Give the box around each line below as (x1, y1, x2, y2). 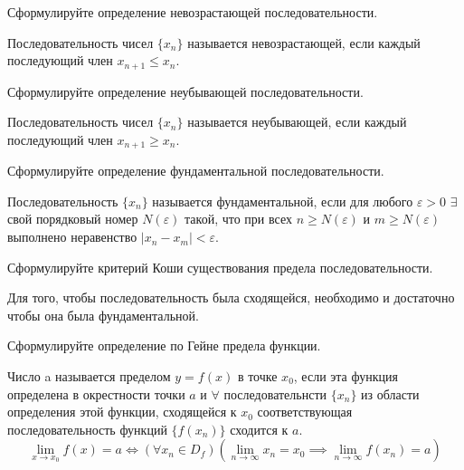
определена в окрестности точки (7, 384, 185, 403)
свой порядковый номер (7, 209, 138, 228)
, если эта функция (293, 367, 398, 386)
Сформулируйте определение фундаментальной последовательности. (7, 161, 384, 180)
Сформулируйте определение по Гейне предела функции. (7, 336, 321, 355)
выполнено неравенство (7, 227, 137, 246)
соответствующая (257, 402, 353, 421)
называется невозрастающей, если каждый (187, 33, 421, 52)
